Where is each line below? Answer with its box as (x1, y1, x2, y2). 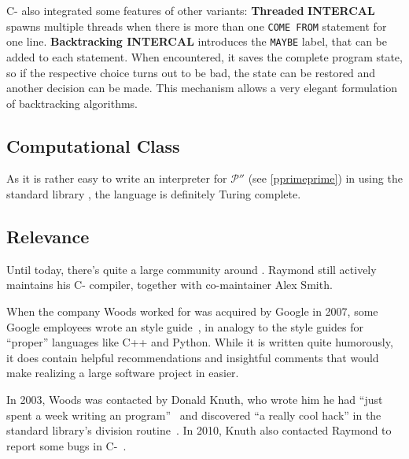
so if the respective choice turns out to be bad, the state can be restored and (6, 64, 376, 80)
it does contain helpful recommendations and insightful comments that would (6, 349, 379, 365)
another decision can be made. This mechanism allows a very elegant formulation (6, 80, 397, 96)
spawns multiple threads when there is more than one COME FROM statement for (6, 17, 387, 34)
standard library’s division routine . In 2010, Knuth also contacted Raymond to (6, 422, 392, 439)
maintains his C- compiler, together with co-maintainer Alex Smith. (6, 276, 333, 293)
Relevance (6, 224, 90, 249)
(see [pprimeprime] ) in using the (248, 170, 403, 187)
